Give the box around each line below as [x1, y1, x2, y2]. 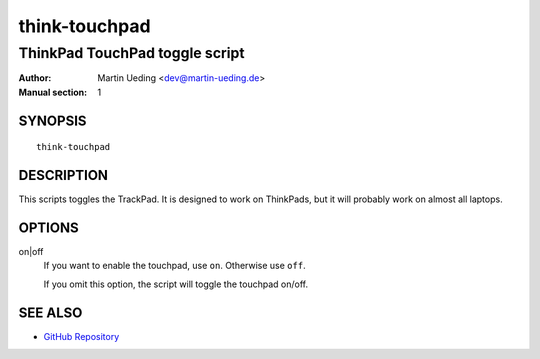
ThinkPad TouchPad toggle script [18, 44, 245, 62]
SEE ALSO [18, 304, 83, 321]
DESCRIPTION [18, 167, 109, 184]
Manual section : [18, 86, 88, 98]
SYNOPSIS [18, 112, 87, 129]
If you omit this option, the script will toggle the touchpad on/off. [43, 278, 309, 290]
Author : [18, 72, 52, 84]
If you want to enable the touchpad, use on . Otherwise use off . [43, 260, 306, 272]
